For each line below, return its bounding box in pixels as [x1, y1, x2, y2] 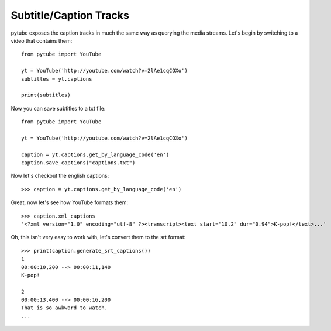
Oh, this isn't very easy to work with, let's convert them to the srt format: [11, 234, 186, 241]
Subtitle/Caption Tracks [11, 9, 130, 22]
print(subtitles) [21, 92, 71, 99]
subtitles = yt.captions [21, 75, 92, 82]
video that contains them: [11, 37, 73, 44]
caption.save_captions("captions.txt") [21, 160, 136, 166]
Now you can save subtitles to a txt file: [11, 105, 106, 112]
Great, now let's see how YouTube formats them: [11, 199, 129, 206]
